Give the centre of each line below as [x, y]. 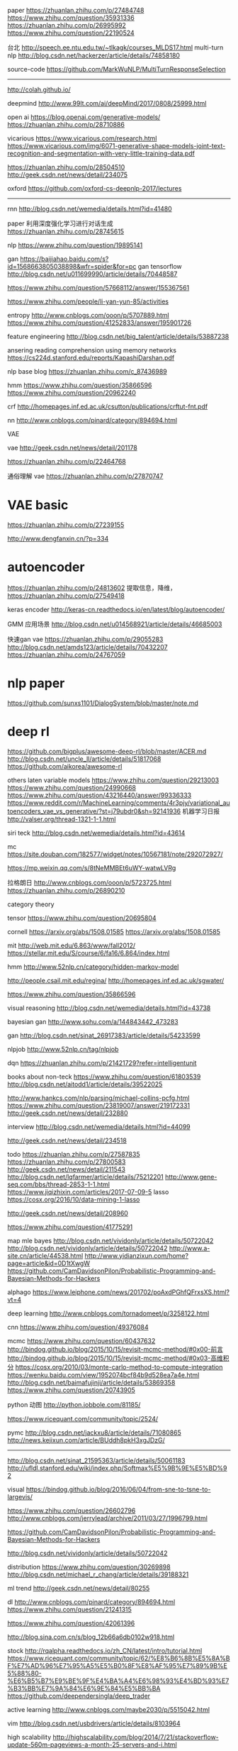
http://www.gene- [191, 1177]
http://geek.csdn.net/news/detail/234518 [67, 1140]
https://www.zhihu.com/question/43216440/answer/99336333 [100, 795]
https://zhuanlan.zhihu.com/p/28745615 [66, 231]
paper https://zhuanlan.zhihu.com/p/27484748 [76, 10]
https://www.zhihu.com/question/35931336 [71, 18]
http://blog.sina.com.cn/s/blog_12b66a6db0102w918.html [91, 1637]
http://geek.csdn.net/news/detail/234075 [68, 174]
